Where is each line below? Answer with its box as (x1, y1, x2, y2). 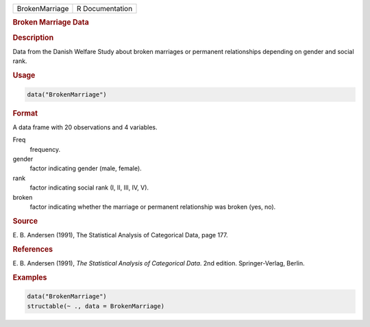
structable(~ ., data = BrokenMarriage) (27, 302, 164, 310)
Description (12, 33, 54, 42)
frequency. (29, 145, 61, 153)
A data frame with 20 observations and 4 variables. (12, 123, 158, 131)
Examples (12, 272, 47, 282)
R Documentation (76, 4, 133, 13)
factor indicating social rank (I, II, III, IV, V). (29, 183, 149, 192)
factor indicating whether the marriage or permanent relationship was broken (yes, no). (29, 202, 276, 211)
